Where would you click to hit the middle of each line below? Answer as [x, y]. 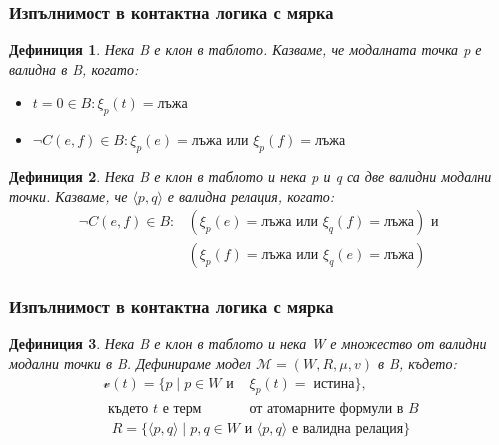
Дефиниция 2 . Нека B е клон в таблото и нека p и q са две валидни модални [250, 176]
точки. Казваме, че [68, 195]
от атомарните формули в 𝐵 [334, 408]
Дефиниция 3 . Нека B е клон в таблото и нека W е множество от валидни [248, 343]
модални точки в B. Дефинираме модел [130, 363]
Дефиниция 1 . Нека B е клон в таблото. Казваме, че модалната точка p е [245, 49]
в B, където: [417, 363]
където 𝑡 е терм [154, 408]
